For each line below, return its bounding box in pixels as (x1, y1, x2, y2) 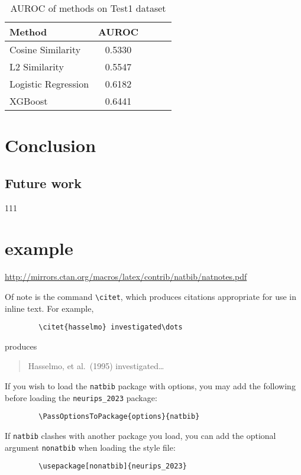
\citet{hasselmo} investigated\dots (38, 323, 183, 332)
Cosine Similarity (9, 43, 81, 56)
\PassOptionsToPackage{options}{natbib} (38, 412, 200, 421)
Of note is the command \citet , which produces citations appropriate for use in (5, 290, 296, 302)
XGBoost (9, 94, 48, 108)
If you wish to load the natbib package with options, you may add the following (5, 379, 296, 392)
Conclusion (5, 133, 96, 157)
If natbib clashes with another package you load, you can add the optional (5, 429, 276, 441)
